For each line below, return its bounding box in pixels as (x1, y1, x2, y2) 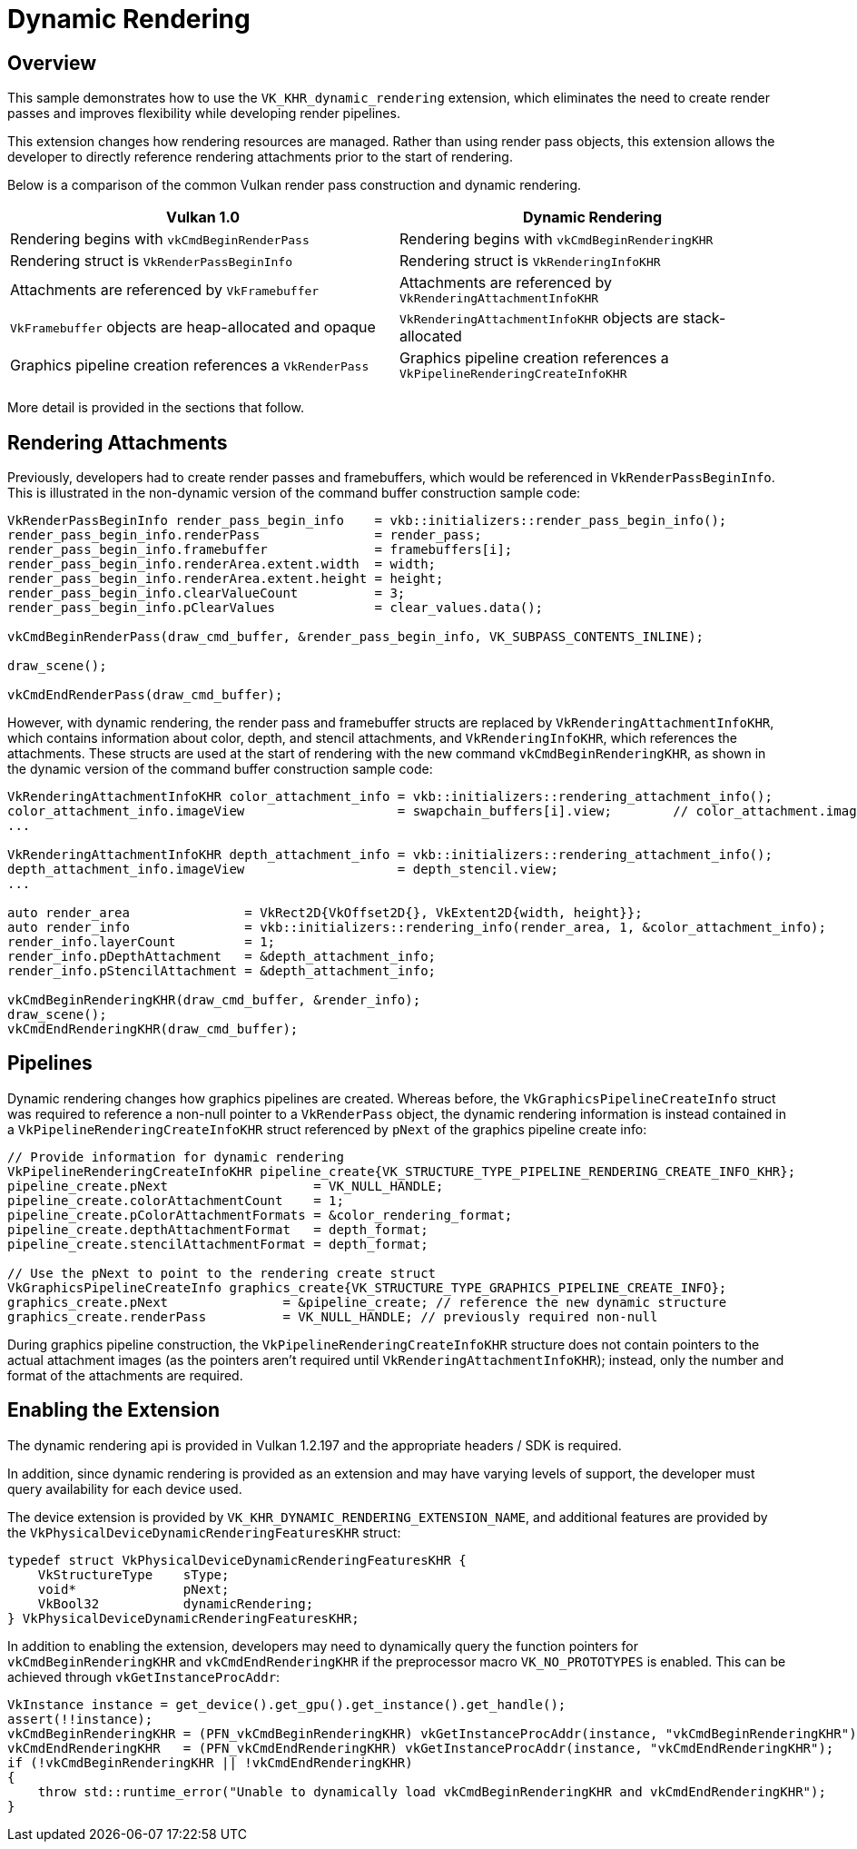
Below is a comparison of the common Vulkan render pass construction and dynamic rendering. (7, 177, 582, 193)
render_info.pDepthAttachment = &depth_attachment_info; (7, 949, 437, 964)
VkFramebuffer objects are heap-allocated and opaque (10, 318, 376, 337)
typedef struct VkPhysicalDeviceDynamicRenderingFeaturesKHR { (7, 1552, 467, 1567)
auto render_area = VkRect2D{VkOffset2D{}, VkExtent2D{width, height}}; (7, 905, 643, 921)
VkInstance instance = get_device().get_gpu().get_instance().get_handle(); (7, 1696, 566, 1712)
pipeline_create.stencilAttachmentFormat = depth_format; (7, 1236, 428, 1251)
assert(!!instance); (7, 1711, 153, 1726)
